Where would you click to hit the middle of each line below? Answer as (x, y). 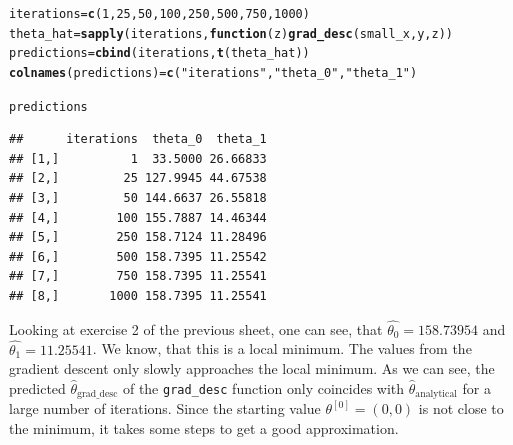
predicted (37, 387)
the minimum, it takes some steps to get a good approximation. (204, 427)
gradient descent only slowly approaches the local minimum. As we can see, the (252, 368)
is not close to (461, 408)
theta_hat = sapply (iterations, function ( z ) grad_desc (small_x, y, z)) (231, 33)
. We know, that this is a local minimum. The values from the (282, 348)
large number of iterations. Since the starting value (165, 408)
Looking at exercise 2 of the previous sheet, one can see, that (196, 328)
